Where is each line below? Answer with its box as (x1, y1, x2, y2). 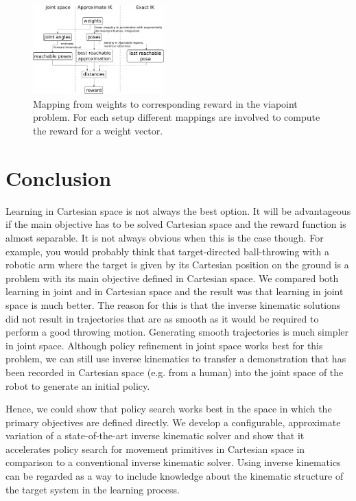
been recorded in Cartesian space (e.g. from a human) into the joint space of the (5, 364, 344, 379)
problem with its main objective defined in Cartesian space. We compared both (5, 270, 339, 285)
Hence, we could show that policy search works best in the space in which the (5, 401, 332, 416)
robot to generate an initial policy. (5, 378, 150, 393)
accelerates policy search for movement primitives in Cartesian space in (5, 441, 305, 456)
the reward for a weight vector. (33, 124, 163, 138)
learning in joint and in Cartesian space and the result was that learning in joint (5, 284, 344, 299)
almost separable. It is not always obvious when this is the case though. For (5, 230, 324, 244)
